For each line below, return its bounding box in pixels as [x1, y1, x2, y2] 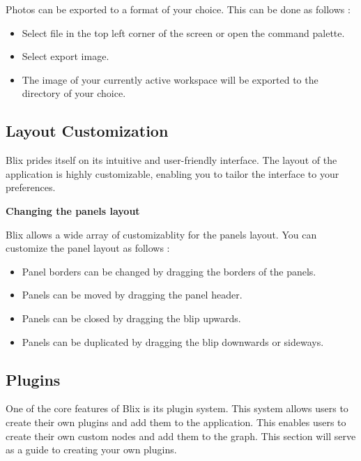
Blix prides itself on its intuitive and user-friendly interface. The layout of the [6, 153, 337, 167]
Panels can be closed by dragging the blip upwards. [22, 310, 241, 325]
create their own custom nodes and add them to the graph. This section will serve [6, 428, 356, 443]
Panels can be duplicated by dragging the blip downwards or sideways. [22, 334, 324, 349]
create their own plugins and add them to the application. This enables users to [6, 414, 346, 429]
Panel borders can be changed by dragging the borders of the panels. [22, 264, 316, 278]
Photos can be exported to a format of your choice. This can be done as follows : [6, 2, 351, 16]
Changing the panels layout [6, 203, 140, 218]
